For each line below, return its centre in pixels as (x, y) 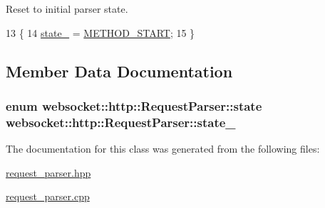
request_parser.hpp (48, 172)
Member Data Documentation (119, 71)
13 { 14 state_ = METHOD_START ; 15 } (100, 32)
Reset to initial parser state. (67, 9)
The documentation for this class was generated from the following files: (163, 149)
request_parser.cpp (48, 196)
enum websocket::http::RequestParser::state (134, 105)
